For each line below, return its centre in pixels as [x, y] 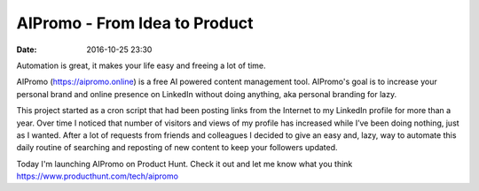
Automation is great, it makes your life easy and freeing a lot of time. [141, 65]
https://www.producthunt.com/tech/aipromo [98, 176]
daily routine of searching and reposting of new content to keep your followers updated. [177, 148]
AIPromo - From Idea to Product [135, 23]
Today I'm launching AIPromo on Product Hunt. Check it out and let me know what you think [185, 164]
